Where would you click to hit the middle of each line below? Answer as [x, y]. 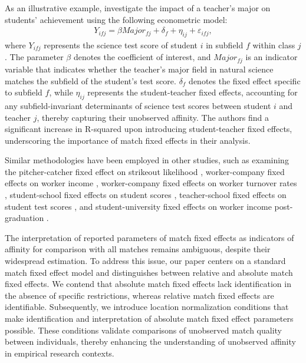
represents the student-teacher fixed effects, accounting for [193, 92]
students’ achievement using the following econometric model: [116, 19]
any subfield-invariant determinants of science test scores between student [138, 105]
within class [274, 45]
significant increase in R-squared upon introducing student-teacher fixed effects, [149, 129]
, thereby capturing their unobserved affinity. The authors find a [153, 117]
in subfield [225, 45]
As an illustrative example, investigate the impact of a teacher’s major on [138, 8]
